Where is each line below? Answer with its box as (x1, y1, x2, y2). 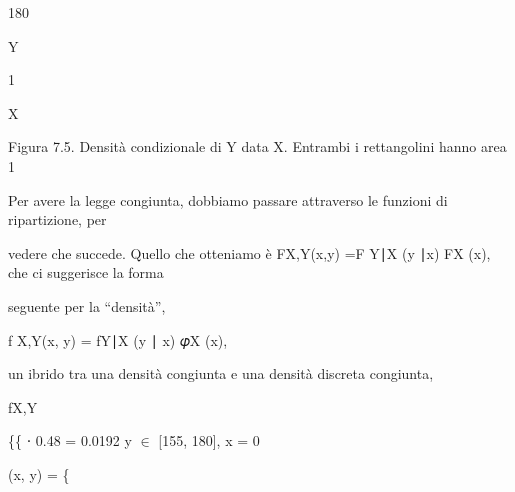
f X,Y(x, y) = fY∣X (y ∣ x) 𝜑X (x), (8, 329, 228, 350)
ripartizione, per (8, 209, 107, 230)
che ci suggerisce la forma (8, 262, 164, 283)
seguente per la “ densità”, (8, 295, 166, 316)
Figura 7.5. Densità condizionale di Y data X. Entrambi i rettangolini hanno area (8, 136, 507, 157)
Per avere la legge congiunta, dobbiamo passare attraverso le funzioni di (8, 189, 448, 210)
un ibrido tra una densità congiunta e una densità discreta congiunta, (8, 363, 434, 384)
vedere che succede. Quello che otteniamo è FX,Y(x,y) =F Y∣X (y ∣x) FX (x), (8, 242, 491, 263)
